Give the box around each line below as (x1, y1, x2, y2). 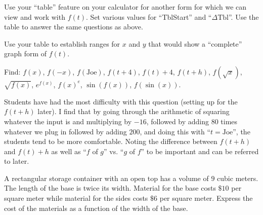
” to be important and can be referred (141, 146, 259, 156)
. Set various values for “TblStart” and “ (86, 11, 212, 22)
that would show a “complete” (148, 38, 242, 49)
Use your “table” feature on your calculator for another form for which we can (4, 2, 247, 12)
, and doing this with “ (140, 126, 211, 136)
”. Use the (228, 11, 259, 22)
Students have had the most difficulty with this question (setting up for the (4, 96, 238, 106)
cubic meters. (217, 172, 258, 183)
